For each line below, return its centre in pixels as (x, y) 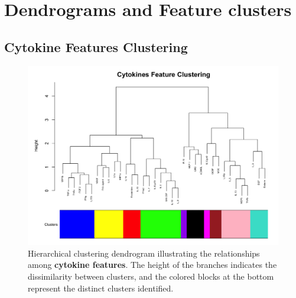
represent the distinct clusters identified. (101, 288)
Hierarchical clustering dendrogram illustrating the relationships (144, 253)
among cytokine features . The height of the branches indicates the (152, 265)
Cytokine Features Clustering (96, 46)
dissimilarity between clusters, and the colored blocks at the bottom (151, 276)
